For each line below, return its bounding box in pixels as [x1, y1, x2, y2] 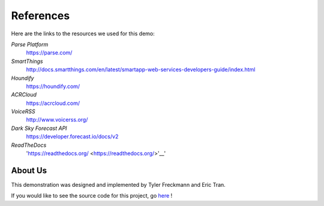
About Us [11, 165, 47, 175]
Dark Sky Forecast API [11, 125, 67, 132]
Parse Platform [11, 41, 49, 48]
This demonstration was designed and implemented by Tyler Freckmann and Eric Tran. [11, 181, 226, 188]
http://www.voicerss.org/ [26, 116, 88, 123]
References [11, 9, 70, 22]
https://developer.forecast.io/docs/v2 [26, 133, 119, 140]
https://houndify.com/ [26, 83, 80, 90]
